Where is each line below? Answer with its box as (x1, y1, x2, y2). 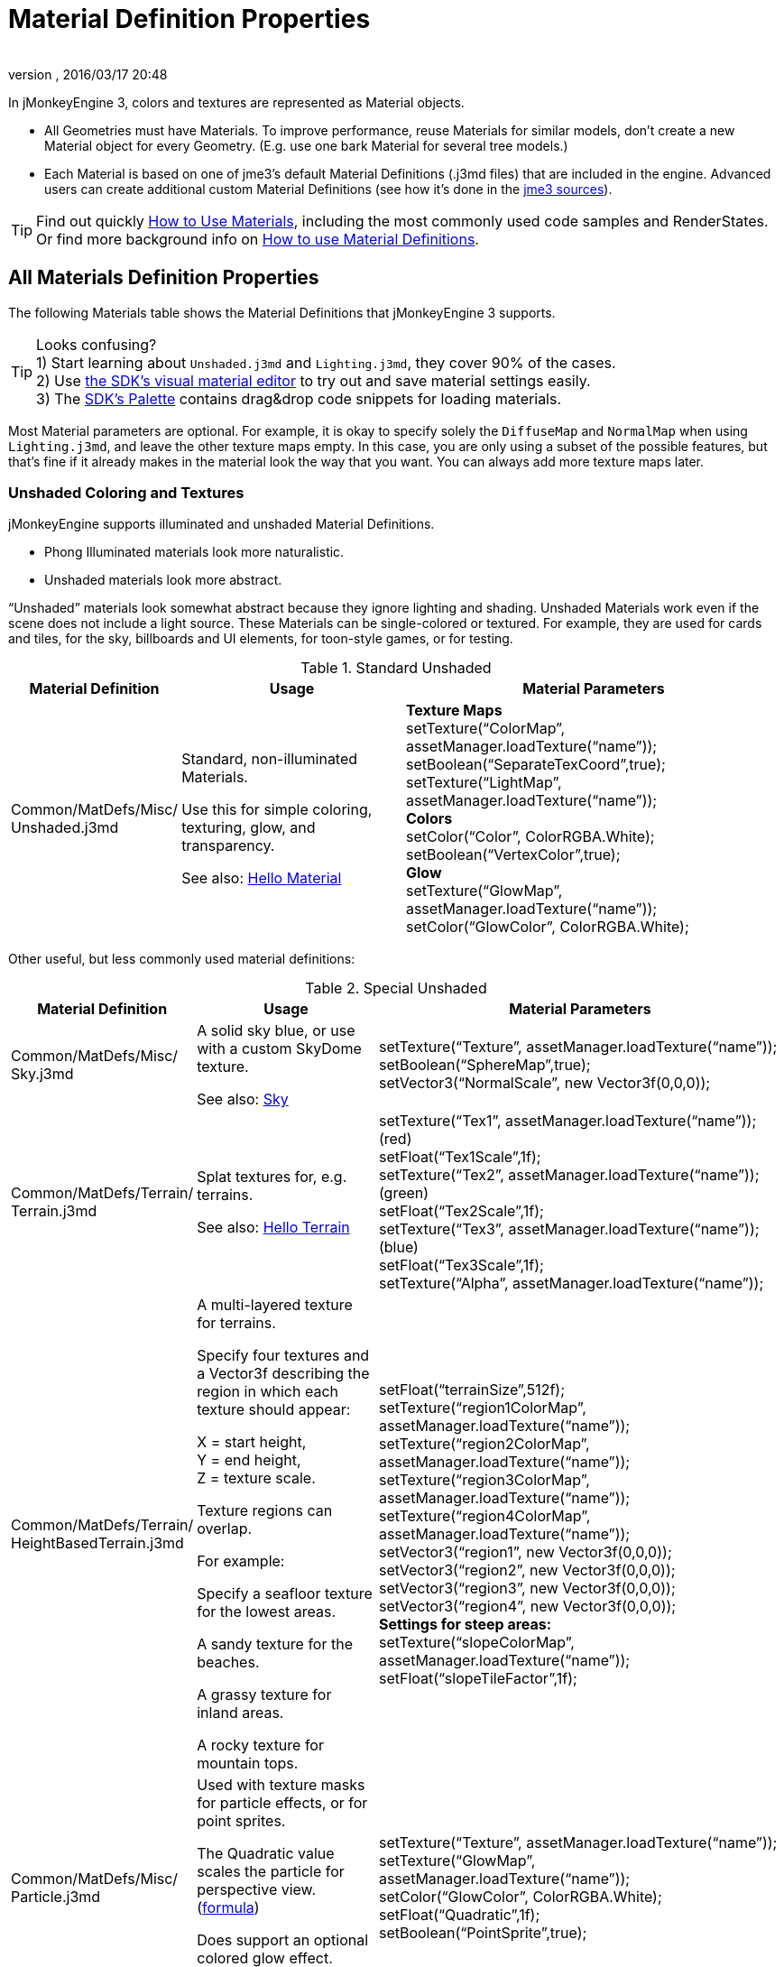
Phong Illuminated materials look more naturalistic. (44, 544, 345, 560)
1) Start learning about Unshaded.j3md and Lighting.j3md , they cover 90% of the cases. (36, 353, 616, 372)
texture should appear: (197, 1400, 351, 1419)
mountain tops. (197, 1754, 299, 1773)
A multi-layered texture (197, 1296, 353, 1315)
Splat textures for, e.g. (197, 1168, 347, 1187)
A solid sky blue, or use (197, 1021, 355, 1040)
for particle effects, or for (197, 1794, 368, 1813)
